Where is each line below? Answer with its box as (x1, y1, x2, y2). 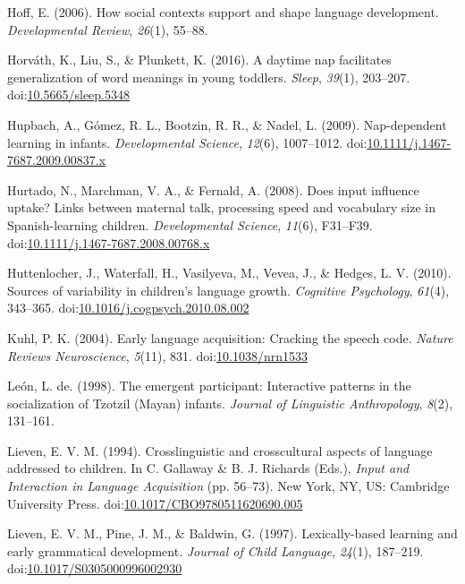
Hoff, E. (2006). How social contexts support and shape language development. (7, 3, 439, 21)
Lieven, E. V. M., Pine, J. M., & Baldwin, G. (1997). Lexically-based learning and (7, 524, 458, 543)
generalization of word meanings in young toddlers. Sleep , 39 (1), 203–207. (7, 67, 410, 86)
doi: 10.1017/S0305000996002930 (7, 559, 182, 578)
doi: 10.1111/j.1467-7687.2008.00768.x (7, 233, 210, 252)
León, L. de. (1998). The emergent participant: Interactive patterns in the (7, 376, 411, 395)
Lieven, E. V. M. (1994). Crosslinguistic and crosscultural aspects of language (7, 441, 433, 459)
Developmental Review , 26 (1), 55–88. (7, 20, 208, 39)
